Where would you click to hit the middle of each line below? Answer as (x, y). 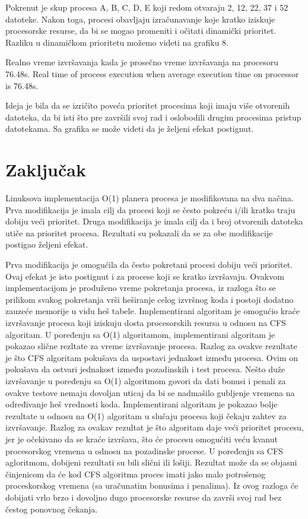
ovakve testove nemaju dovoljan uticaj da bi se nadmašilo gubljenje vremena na (150, 392)
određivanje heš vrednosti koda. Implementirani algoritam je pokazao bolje (142, 404)
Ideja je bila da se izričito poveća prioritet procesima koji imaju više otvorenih (148, 105)
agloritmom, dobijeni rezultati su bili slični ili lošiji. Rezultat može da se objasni (151, 462)
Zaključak (46, 170)
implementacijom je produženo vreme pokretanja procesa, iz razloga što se (141, 288)
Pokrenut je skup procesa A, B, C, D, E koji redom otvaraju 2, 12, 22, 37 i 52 (147, 7)
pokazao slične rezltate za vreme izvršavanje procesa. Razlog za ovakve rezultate (151, 346)
